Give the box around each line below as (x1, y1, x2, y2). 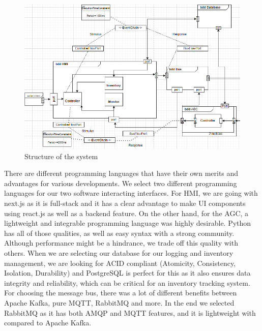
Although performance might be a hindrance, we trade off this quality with (4, 237, 238, 248)
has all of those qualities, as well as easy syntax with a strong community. (4, 227, 235, 238)
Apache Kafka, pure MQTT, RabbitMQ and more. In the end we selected (4, 297, 235, 308)
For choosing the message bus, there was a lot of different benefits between (4, 287, 237, 298)
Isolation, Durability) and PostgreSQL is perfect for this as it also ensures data (4, 267, 251, 278)
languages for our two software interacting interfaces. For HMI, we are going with (4, 188, 258, 198)
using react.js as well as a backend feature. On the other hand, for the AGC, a (4, 207, 249, 218)
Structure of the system (24, 151, 98, 161)
